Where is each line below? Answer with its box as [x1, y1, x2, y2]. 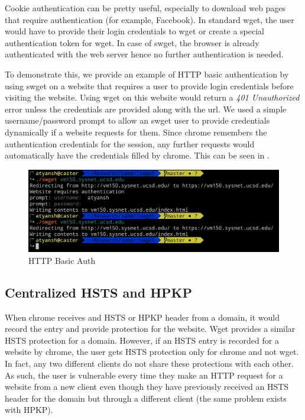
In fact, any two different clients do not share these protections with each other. [5, 357, 294, 370]
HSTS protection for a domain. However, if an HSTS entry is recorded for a [5, 334, 279, 346]
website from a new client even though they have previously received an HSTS [5, 380, 289, 393]
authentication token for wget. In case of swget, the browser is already [5, 36, 259, 49]
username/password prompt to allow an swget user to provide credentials [5, 114, 270, 127]
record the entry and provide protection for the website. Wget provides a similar [5, 322, 296, 335]
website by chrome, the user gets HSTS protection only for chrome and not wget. [5, 345, 299, 358]
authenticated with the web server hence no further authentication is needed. [5, 48, 284, 60]
